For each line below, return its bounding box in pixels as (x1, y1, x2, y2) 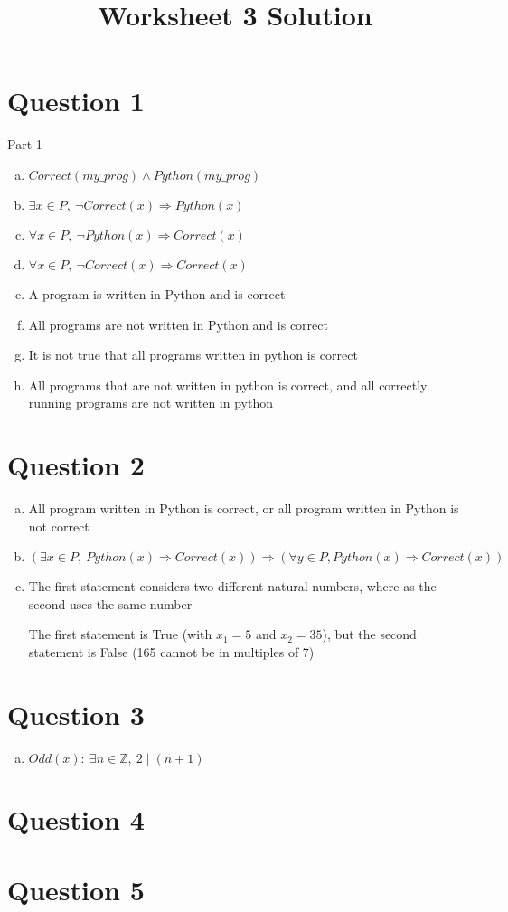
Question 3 (7, 695, 145, 732)
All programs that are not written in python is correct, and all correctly (28, 375, 428, 394)
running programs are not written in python (28, 393, 274, 412)
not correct (28, 516, 89, 535)
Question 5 (7, 871, 145, 908)
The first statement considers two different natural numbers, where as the (28, 577, 437, 596)
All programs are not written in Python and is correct (28, 315, 328, 334)
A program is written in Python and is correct (28, 284, 286, 303)
